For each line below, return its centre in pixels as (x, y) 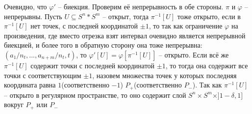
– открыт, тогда (126, 16)
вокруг (14, 104)
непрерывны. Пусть (33, 16)
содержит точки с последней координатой (93, 65)
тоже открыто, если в (209, 16)
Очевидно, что (25, 6)
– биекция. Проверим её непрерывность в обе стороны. (141, 6)
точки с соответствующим (43, 75)
